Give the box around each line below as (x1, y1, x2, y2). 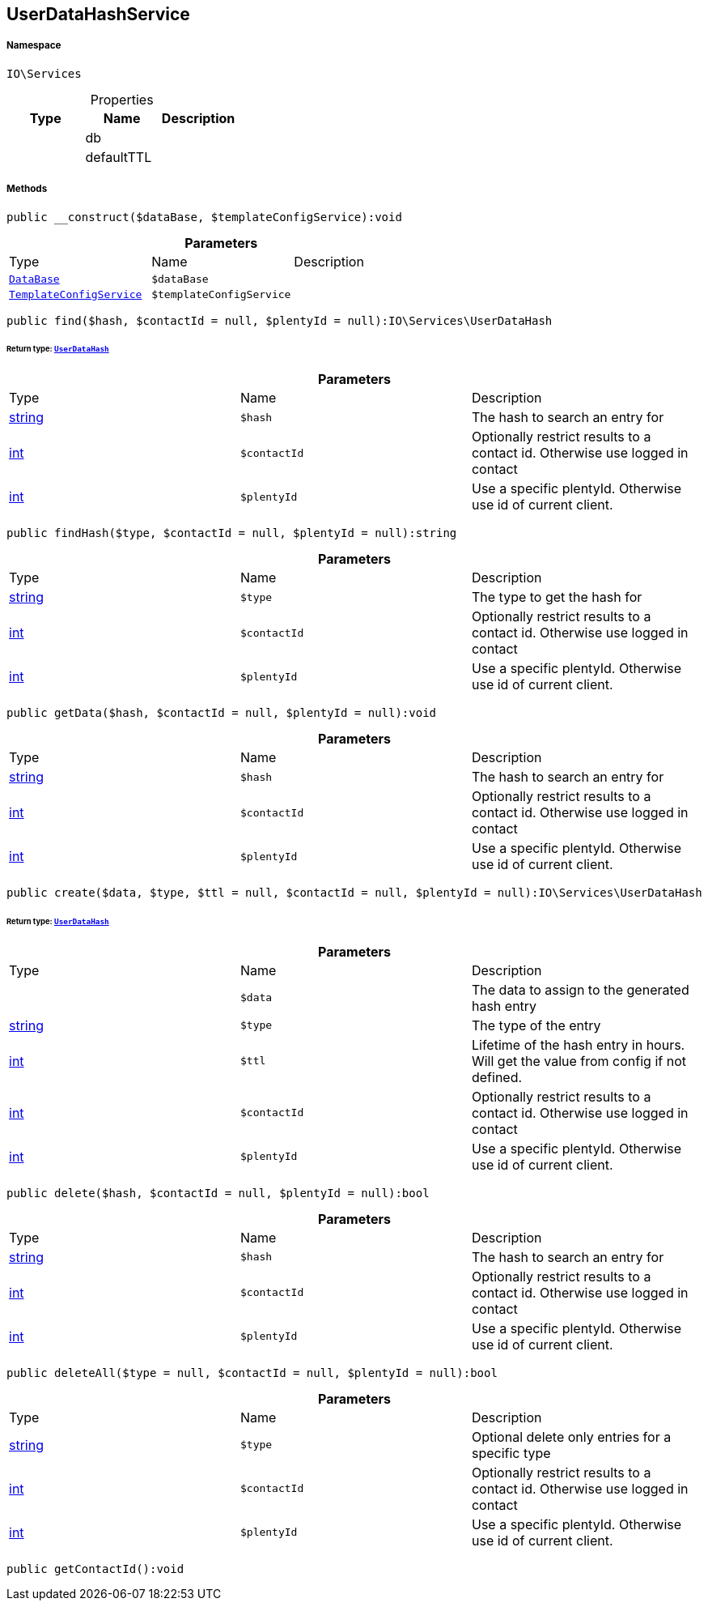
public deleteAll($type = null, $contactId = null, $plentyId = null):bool (6, 1366, 498, 1379)
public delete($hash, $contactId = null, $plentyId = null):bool (6, 1186, 430, 1200)
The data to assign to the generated (471, 981, 689, 998)
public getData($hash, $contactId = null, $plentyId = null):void (6, 706, 437, 720)
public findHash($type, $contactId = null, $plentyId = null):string (6, 526, 457, 540)
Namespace (6, 40, 61, 52)
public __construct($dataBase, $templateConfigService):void (6, 210, 402, 224)
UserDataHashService (6, 4, 190, 24)
